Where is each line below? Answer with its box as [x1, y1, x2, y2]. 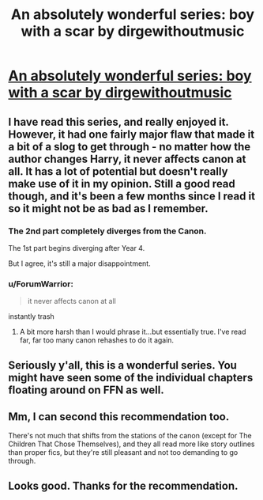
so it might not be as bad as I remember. [8, 202, 209, 215]
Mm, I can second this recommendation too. [8, 410, 230, 423]
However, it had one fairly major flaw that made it [8, 127, 255, 141]
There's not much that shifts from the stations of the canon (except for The [8, 431, 252, 441]
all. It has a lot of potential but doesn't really [8, 165, 228, 178]
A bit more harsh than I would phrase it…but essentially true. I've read [19, 327, 246, 337]
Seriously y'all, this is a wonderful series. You [8, 358, 237, 372]
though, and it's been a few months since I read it [8, 189, 255, 203]
